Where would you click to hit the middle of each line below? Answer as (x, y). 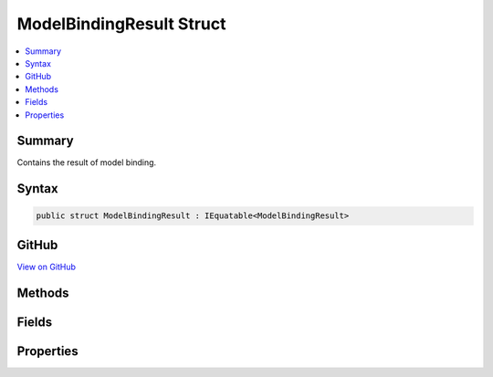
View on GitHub (47, 267)
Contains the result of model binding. (87, 162)
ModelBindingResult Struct (121, 24)
